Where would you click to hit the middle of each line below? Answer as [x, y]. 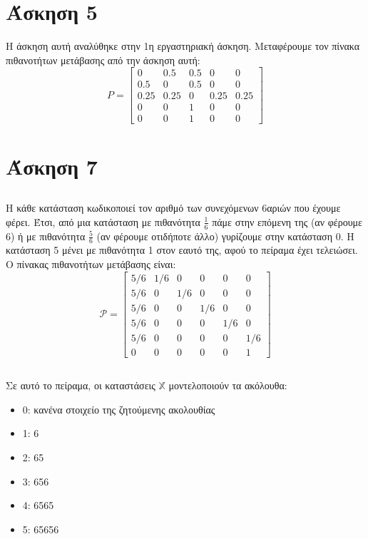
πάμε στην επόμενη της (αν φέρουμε [287, 221]
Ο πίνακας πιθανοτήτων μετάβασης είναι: [91, 264]
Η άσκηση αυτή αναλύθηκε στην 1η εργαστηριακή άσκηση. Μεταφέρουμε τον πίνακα [183, 46]
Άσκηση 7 [52, 166]
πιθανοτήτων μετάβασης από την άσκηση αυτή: [103, 60]
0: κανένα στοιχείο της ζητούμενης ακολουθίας [119, 409]
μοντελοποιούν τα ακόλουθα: [228, 385]
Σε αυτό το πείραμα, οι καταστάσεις [81, 385]
